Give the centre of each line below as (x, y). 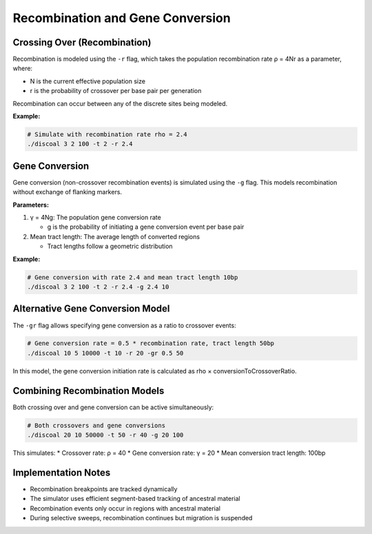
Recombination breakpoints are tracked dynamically (104, 489)
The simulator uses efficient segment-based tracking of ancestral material (135, 499)
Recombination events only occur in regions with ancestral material (125, 508)
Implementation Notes (62, 472)
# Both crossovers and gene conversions (96, 425)
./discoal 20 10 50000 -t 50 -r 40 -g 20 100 (105, 435)
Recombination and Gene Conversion (122, 18)
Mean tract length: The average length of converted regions (115, 236)
